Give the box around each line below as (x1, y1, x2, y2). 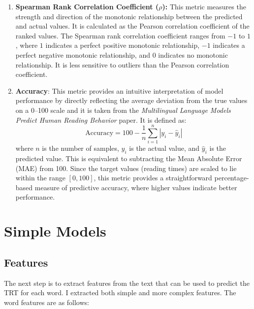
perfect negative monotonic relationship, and (15, 49, 150, 60)
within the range (15, 172, 65, 183)
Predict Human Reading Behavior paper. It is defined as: (15, 114, 187, 125)
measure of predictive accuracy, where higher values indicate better (34, 182, 237, 192)
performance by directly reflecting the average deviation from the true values (15, 95, 248, 105)
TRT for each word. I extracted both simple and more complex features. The (4, 287, 236, 298)
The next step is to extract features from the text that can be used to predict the (4, 277, 250, 288)
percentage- (214, 172, 249, 183)
